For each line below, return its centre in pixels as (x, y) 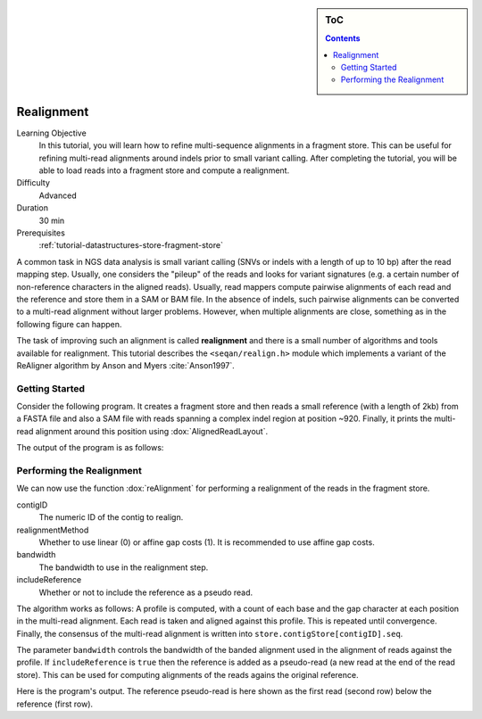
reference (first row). (55, 704)
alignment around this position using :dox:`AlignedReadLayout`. (151, 431)
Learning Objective (51, 133)
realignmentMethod (53, 530)
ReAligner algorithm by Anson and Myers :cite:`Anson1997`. (126, 365)
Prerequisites (41, 233)
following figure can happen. (69, 324)
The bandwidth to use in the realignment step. (124, 567)
